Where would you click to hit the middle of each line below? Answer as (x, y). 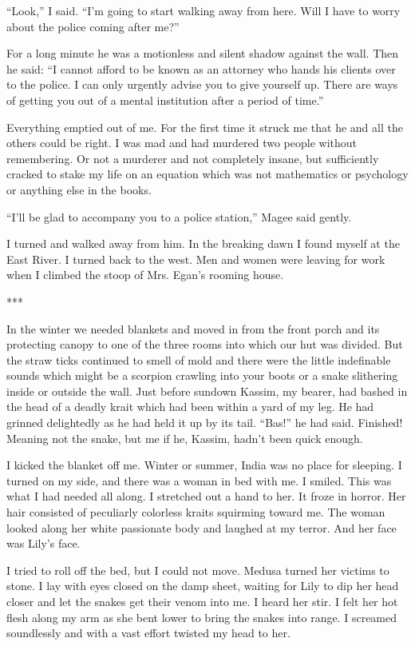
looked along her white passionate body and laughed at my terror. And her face (202, 527)
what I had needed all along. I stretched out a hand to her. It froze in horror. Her (206, 496)
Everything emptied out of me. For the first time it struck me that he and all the (205, 127)
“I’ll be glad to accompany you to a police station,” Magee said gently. (179, 216)
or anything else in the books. (79, 189)
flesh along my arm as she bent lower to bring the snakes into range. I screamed (202, 617)
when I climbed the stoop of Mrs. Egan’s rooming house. (145, 275)
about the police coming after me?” (93, 26)
